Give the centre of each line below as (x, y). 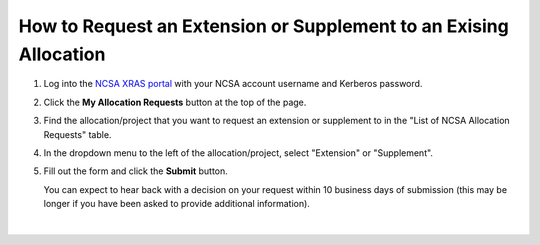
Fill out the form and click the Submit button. (136, 171)
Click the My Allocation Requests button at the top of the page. (175, 102)
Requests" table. (77, 134)
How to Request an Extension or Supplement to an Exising (263, 26)
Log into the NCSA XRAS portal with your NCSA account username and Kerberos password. (233, 84)
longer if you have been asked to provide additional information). (176, 204)
